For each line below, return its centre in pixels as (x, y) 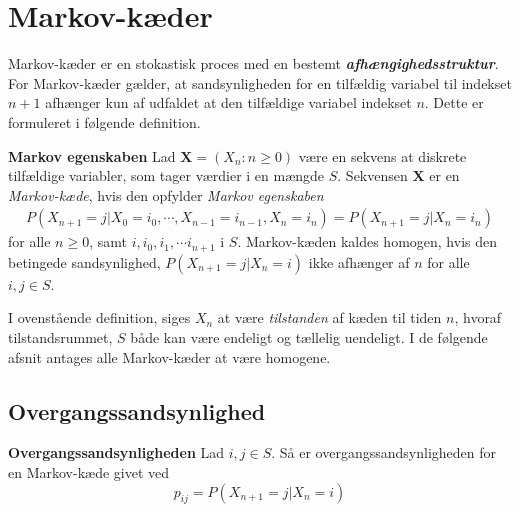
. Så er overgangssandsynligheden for (384, 452)
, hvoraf (478, 317)
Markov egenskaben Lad (92, 155)
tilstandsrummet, (60, 336)
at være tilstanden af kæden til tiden (329, 317)
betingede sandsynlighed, (84, 261)
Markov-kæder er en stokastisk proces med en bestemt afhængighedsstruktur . (253, 63)
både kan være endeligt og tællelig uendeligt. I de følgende (309, 336)
